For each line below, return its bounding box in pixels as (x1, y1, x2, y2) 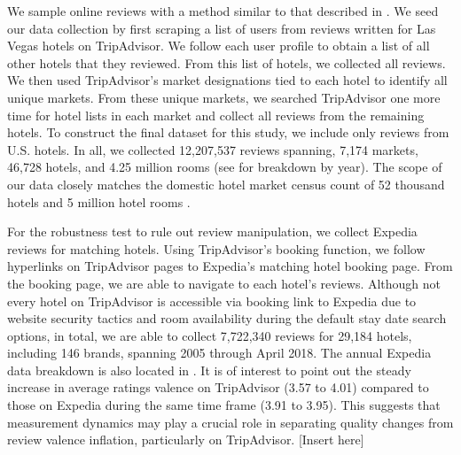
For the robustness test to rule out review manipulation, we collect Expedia (7, 222, 418, 241)
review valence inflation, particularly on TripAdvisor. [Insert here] (7, 430, 364, 449)
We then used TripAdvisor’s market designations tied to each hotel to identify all (7, 71, 448, 89)
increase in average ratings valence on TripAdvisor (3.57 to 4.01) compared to (7, 378, 429, 397)
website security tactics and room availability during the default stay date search (7, 309, 447, 328)
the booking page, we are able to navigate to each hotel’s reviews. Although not (7, 274, 441, 292)
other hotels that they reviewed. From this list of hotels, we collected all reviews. (7, 53, 446, 72)
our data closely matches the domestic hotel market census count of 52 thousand (7, 174, 445, 193)
